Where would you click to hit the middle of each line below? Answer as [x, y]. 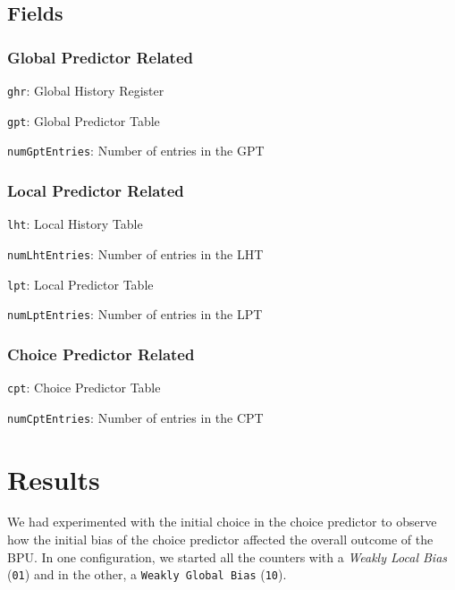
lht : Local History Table [75, 224]
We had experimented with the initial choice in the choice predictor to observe [222, 522]
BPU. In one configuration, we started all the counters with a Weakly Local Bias [227, 556]
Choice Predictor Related [101, 354]
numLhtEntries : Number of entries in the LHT [135, 253]
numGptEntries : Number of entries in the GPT [136, 151]
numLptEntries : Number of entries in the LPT [135, 314]
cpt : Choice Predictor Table [84, 388]
